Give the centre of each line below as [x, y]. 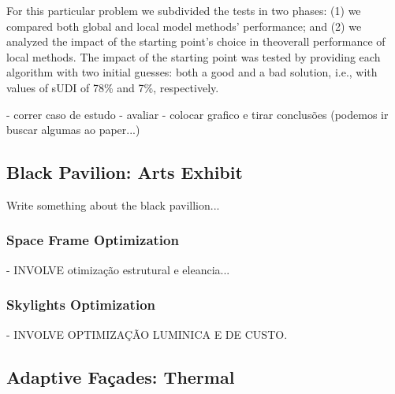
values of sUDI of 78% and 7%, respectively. [113, 87]
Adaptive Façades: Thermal [121, 376]
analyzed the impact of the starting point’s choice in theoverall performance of [196, 41]
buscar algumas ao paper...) [73, 130]
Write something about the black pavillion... [113, 204]
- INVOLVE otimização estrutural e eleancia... [118, 269]
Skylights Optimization [81, 305]
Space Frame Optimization [93, 240]
